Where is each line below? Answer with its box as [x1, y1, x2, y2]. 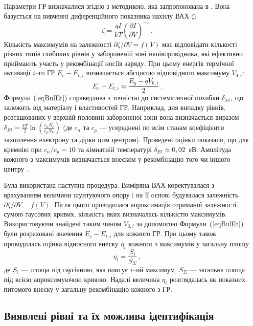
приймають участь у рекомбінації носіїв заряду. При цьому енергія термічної [4, 58, 234, 68]
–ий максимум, [132, 264, 177, 275]
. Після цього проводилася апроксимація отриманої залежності [50, 199, 237, 209]
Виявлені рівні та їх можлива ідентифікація [4, 308, 214, 323]
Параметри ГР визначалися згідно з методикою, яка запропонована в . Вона [4, 1, 230, 11]
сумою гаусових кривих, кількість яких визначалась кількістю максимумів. [4, 209, 227, 219]
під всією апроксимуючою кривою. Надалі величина [4, 274, 160, 284]
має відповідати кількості [162, 39, 237, 49]
